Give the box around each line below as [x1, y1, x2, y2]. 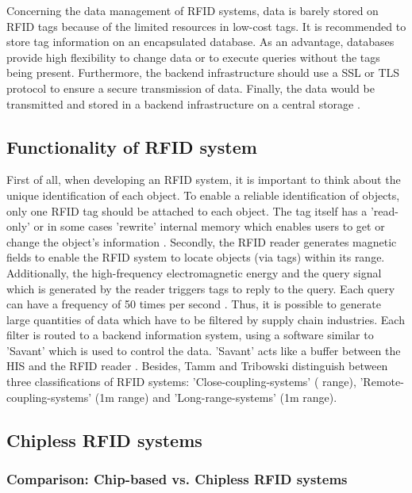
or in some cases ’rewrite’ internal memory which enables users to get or [33, 218, 385, 235]
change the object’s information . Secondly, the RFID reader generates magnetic [6, 233, 397, 250]
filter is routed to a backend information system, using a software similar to [6, 327, 374, 343]
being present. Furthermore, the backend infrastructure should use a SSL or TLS [6, 64, 400, 81]
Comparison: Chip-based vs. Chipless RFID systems [6, 468, 348, 488]
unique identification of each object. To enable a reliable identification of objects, [6, 186, 400, 203]
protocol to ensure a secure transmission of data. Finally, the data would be [6, 79, 375, 96]
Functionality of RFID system [6, 134, 257, 159]
